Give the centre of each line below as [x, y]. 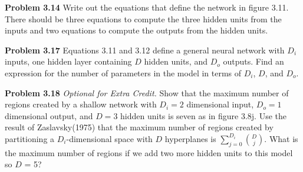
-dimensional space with [109, 138]
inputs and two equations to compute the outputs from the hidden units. [136, 30]
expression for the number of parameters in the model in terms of [123, 72]
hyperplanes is [190, 138]
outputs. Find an [253, 61]
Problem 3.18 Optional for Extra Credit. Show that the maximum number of [147, 92]
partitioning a [30, 138]
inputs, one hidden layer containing [68, 61]
